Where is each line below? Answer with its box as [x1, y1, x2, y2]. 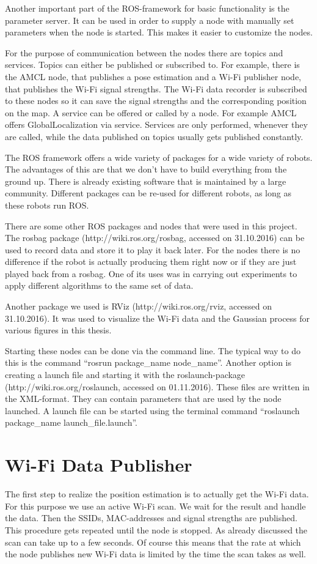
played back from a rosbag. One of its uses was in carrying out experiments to [5, 267, 297, 280]
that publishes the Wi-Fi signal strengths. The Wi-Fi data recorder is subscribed [5, 82, 307, 95]
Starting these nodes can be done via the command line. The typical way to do [5, 344, 301, 357]
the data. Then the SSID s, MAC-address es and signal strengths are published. [5, 511, 297, 524]
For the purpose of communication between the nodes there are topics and [5, 46, 283, 59]
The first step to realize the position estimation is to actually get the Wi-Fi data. [5, 488, 309, 500]
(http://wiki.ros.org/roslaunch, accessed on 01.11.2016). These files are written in [5, 380, 310, 393]
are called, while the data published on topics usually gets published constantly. [5, 130, 304, 143]
